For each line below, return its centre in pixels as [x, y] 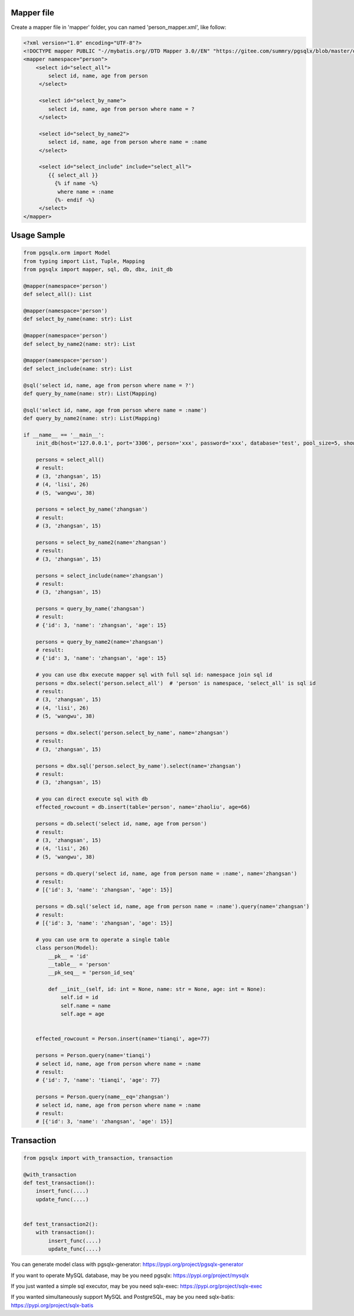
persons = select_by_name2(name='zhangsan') [101, 542]
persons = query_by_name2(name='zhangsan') [99, 642]
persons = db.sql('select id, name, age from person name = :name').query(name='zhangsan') [173, 907]
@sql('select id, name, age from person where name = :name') [115, 410]
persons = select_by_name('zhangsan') [92, 509]
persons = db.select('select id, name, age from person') [121, 824]
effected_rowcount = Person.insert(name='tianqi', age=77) [123, 1039]
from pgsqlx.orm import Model [67, 253]
